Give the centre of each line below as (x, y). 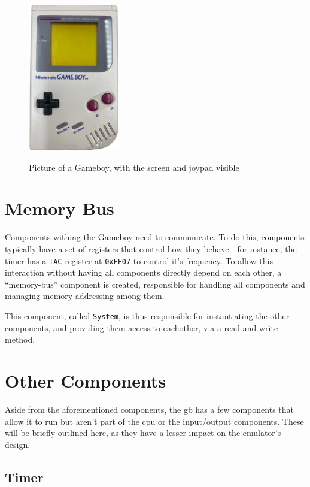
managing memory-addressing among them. (85, 296)
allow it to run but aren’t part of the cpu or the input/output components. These (154, 421)
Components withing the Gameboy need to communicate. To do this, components (155, 237)
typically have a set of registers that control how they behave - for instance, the (151, 248)
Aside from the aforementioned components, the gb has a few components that (149, 409)
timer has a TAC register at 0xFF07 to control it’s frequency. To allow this (139, 260)
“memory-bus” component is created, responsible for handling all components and (155, 284)
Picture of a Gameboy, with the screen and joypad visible (134, 167)
